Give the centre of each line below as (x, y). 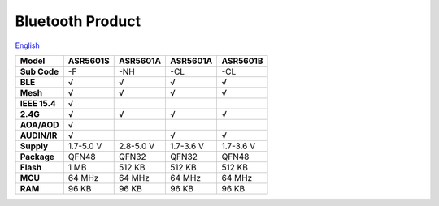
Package (37, 157)
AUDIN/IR (39, 135)
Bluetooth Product (78, 21)
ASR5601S (89, 61)
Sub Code (39, 71)
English (27, 45)
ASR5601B (242, 61)
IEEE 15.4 (38, 103)
